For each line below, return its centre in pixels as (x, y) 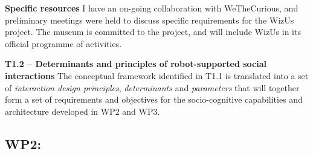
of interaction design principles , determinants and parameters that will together (152, 87)
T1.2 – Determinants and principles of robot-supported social (136, 64)
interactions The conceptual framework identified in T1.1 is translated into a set (157, 75)
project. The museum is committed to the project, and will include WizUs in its (153, 32)
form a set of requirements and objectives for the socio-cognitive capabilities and (154, 99)
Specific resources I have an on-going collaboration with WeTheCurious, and (152, 8)
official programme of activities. (63, 43)
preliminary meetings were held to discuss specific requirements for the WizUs (150, 20)
